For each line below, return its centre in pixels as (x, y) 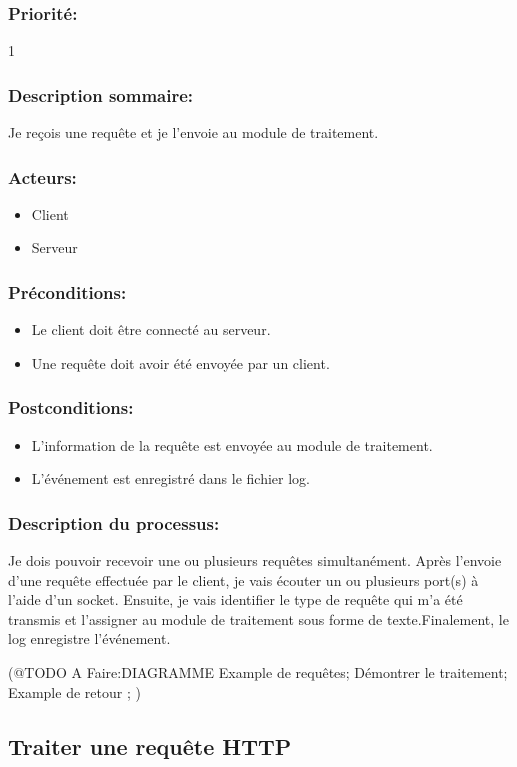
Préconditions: (67, 291)
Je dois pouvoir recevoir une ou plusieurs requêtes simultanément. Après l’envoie (255, 560)
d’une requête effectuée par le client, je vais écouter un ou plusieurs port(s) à (243, 579)
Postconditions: (71, 407)
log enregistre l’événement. (89, 638)
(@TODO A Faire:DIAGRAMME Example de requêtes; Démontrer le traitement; (258, 672)
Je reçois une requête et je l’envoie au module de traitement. (193, 132)
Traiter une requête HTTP (150, 745)
